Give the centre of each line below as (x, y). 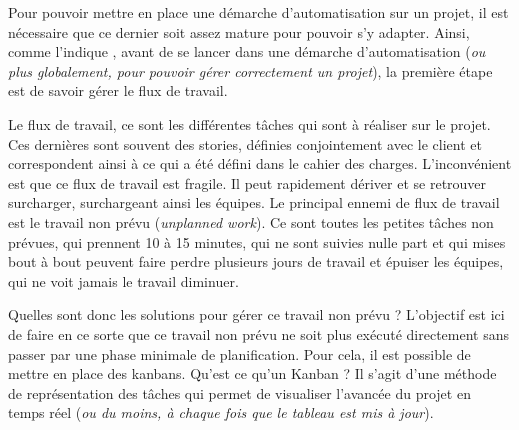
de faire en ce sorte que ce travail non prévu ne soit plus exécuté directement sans (259, 333)
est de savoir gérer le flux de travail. (118, 90)
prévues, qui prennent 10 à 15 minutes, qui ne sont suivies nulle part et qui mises (257, 241)
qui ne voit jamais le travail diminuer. (123, 280)
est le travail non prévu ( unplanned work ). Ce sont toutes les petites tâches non (251, 221)
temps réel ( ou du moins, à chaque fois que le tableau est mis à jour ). (221, 412)
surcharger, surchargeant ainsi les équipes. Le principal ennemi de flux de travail (254, 202)
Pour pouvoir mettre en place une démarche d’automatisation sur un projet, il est (258, 12)
